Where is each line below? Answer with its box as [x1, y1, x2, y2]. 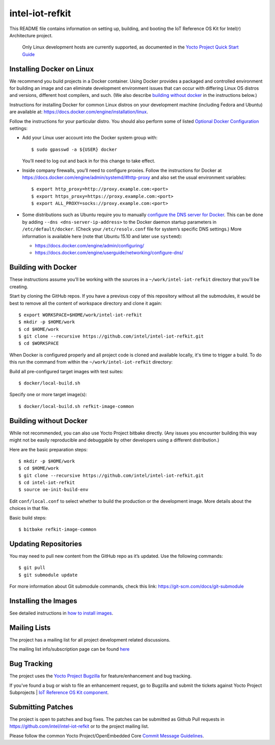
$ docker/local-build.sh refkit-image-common [18, 403, 134, 409]
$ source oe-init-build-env [18, 487, 89, 493]
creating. [9, 284, 29, 290]
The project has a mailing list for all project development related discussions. [9, 636, 171, 643]
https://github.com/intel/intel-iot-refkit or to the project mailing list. [9, 723, 149, 729]
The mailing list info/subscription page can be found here [9, 646, 130, 652]
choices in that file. [9, 505, 49, 511]
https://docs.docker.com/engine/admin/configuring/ [35, 243, 145, 249]
